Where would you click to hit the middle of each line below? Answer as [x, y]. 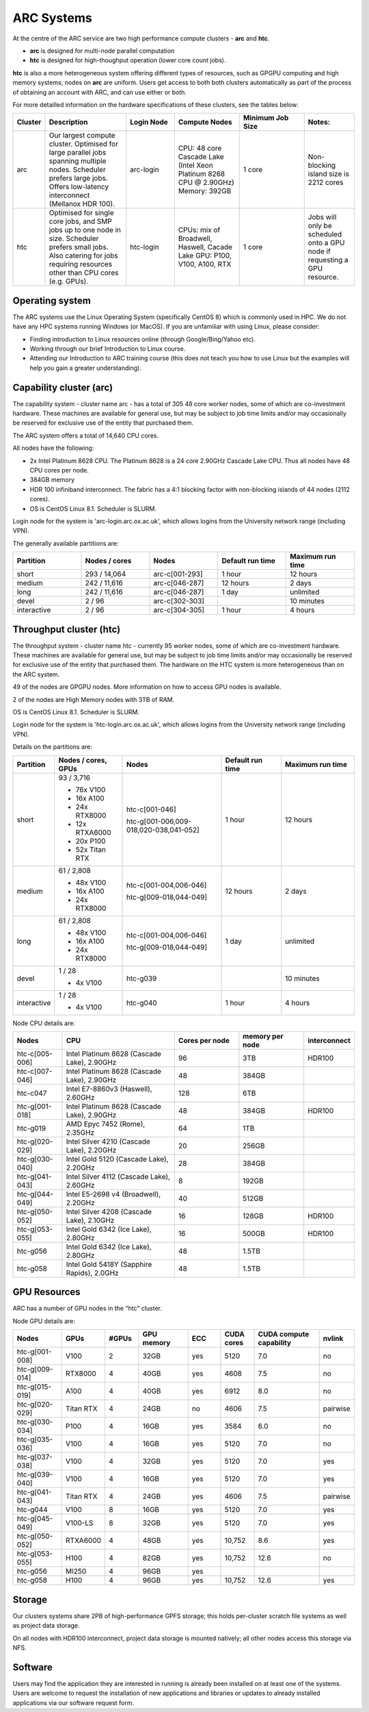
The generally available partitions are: [66, 543]
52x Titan [91, 849]
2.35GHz [80, 1132]
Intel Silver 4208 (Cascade [109, 1211]
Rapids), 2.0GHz [92, 1272]
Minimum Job [266, 118]
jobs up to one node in [85, 230]
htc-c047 [32, 1093]
